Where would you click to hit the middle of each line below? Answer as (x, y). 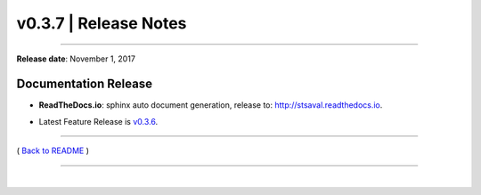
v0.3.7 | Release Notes (102, 23)
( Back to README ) (53, 150)
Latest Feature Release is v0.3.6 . (98, 121)
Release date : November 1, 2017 (76, 59)
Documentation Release (85, 84)
